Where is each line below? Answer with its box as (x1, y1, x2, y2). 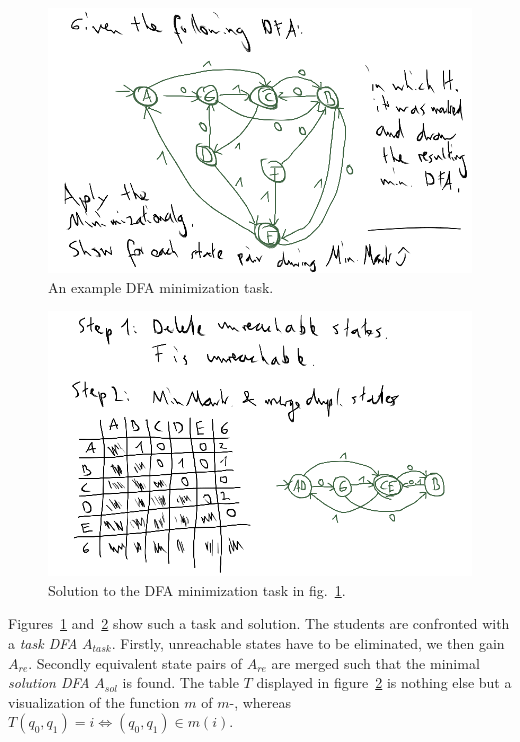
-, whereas (229, 691, 292, 712)
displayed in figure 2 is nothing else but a (256, 672, 512, 693)
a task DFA (8, 632, 78, 653)
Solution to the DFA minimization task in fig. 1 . (48, 579, 346, 600)
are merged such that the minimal (271, 652, 480, 673)
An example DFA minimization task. (48, 276, 274, 297)
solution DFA (8, 672, 90, 693)
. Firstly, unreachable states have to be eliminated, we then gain (111, 632, 505, 653)
